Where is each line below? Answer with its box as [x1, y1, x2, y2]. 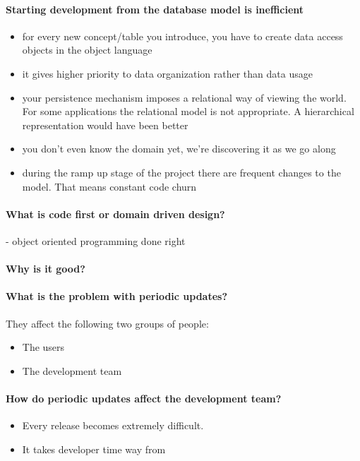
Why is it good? [6, 261, 85, 276]
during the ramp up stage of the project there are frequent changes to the [22, 164, 341, 179]
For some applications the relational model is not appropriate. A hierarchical [22, 104, 354, 119]
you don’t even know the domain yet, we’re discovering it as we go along [22, 141, 336, 156]
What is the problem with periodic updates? [6, 289, 228, 304]
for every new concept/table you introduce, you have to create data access [22, 28, 343, 43]
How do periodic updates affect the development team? [6, 390, 282, 405]
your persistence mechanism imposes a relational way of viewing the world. [22, 90, 347, 104]
